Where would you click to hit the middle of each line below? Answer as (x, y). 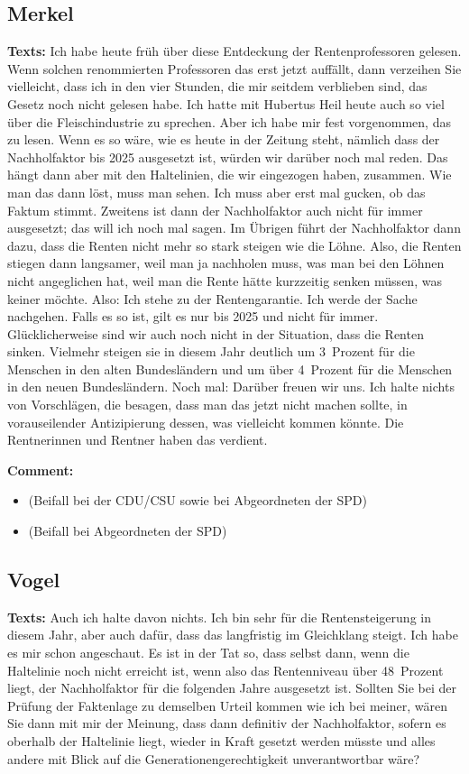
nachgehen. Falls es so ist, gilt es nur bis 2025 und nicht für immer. (193, 316)
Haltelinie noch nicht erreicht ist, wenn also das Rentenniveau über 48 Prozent (225, 670)
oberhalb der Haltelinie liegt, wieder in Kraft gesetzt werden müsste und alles (221, 741)
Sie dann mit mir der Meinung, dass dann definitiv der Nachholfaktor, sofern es (227, 723)
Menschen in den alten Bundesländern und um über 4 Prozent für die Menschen (230, 369)
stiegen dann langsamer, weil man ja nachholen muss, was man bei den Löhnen (226, 263)
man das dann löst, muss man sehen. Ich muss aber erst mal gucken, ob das (216, 192)
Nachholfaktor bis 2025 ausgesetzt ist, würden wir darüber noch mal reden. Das (228, 157)
